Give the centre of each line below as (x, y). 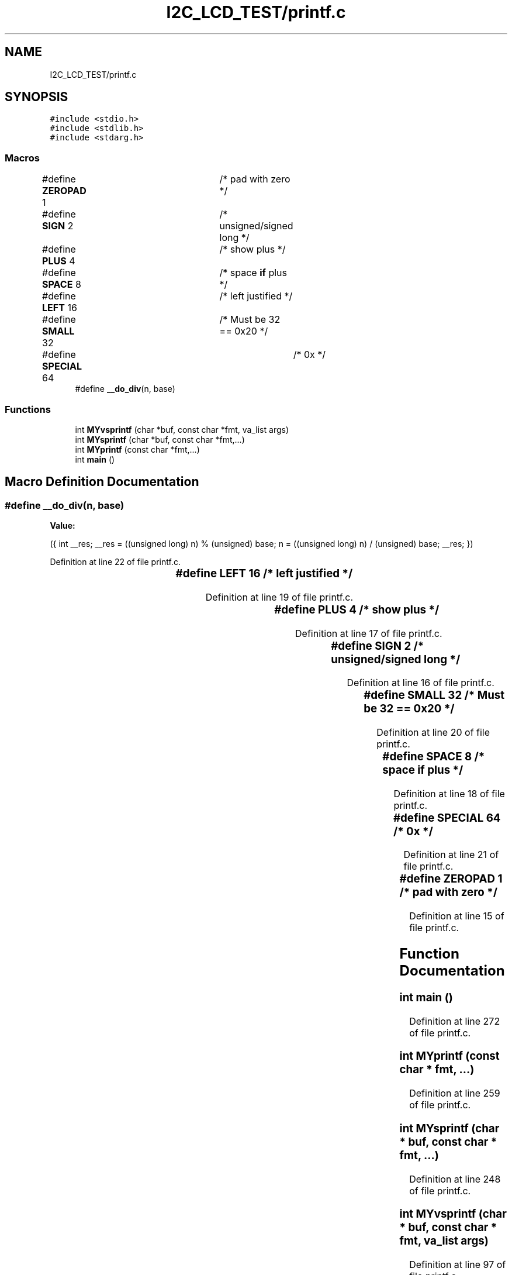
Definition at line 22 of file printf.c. (115, 562)
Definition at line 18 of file (449, 793)
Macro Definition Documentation (102, 482)
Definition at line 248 (455, 1179)
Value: (63, 526)
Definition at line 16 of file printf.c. (421, 683)
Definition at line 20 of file (433, 733)
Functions (28, 409)
